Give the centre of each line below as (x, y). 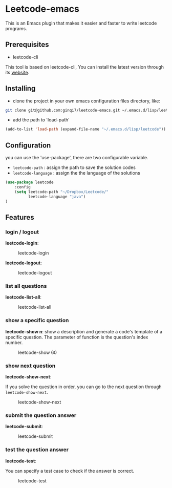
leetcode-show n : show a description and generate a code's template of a (84, 331)
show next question (30, 366)
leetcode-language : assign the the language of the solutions (77, 173)
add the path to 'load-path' (41, 120)
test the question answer (37, 450)
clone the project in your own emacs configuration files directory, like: (86, 101)
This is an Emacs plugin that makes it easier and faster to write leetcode (81, 23)
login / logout (22, 232)
